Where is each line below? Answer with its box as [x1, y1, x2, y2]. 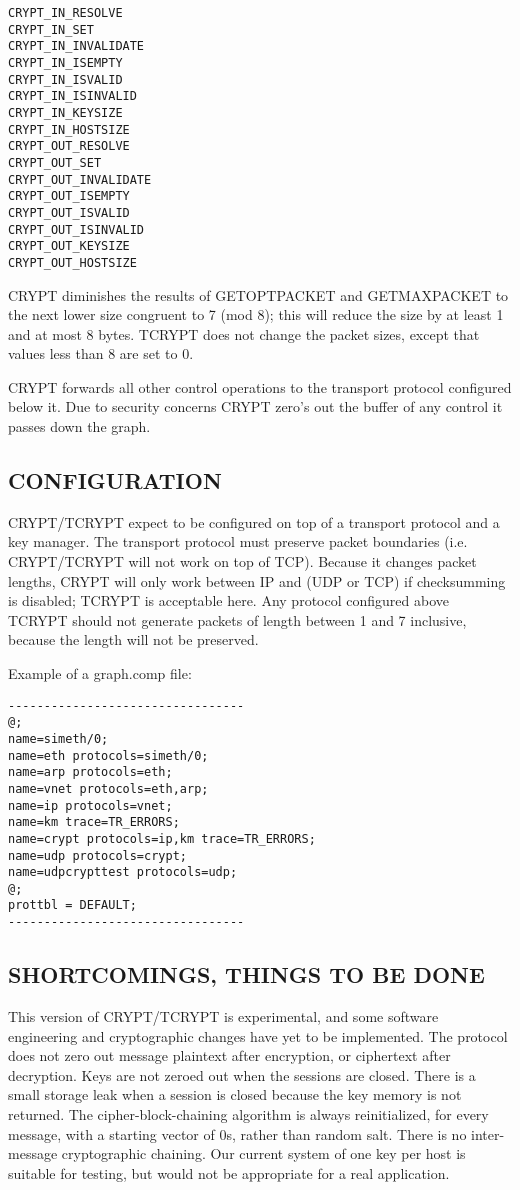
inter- [471, 1123, 505, 1144]
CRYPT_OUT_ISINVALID [8, 222, 145, 237]
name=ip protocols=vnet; [8, 798, 173, 813]
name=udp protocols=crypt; [8, 848, 187, 863]
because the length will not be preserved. [8, 629, 259, 650]
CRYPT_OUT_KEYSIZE [8, 239, 130, 254]
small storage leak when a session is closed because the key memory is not [8, 1084, 462, 1105]
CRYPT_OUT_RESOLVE [8, 139, 130, 154]
